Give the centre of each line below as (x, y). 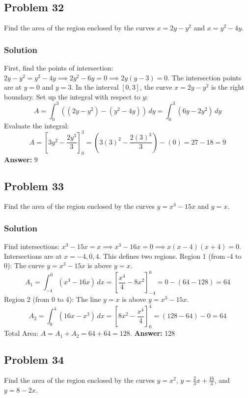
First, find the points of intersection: (59, 68)
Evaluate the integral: (37, 125)
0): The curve (24, 265)
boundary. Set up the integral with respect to (72, 96)
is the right (228, 87)
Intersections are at (33, 256)
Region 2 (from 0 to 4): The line (53, 299)
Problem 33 (34, 186)
